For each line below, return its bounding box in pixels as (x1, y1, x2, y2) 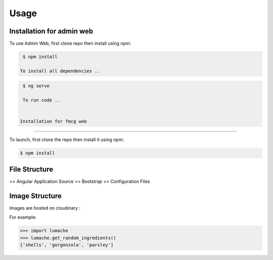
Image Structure (9, 192, 62, 200)
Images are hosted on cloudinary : (9, 205, 81, 211)
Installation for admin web (9, 27, 94, 35)
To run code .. (23, 97, 61, 103)
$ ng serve (23, 83, 50, 89)
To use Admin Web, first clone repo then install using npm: (9, 41, 131, 47)
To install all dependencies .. (20, 68, 101, 73)
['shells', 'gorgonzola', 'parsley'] (20, 242, 114, 248)
